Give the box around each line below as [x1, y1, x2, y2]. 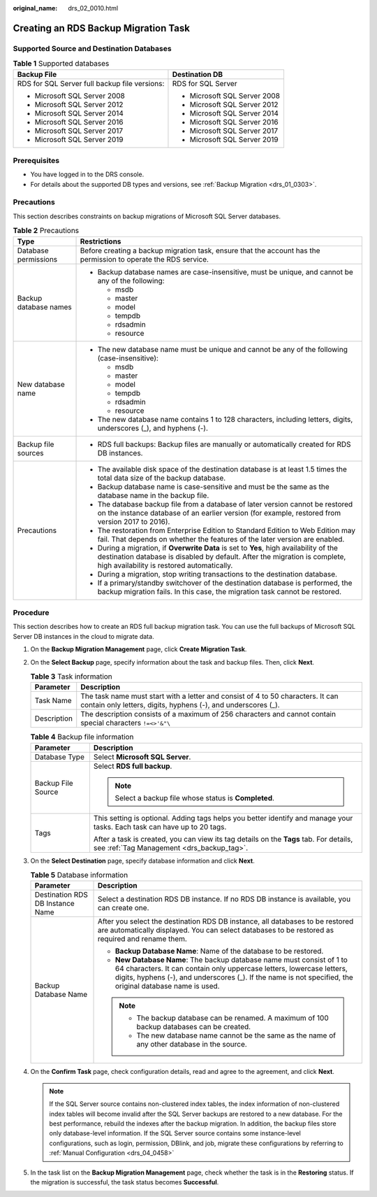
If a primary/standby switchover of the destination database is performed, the [97, 578, 353, 588]
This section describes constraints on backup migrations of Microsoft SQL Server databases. [13, 212, 281, 220]
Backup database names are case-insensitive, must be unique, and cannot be [97, 267, 353, 276]
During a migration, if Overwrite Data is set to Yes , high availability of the [97, 543, 339, 553]
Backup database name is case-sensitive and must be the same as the [97, 481, 330, 491]
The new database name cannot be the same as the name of [136, 1030, 337, 1040]
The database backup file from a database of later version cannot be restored [97, 499, 353, 509]
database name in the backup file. [97, 490, 209, 500]
